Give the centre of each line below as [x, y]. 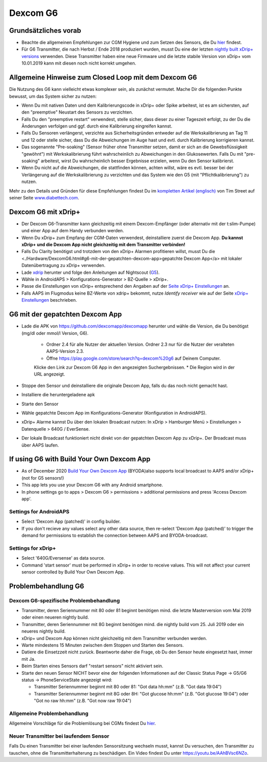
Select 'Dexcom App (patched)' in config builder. [71, 521]
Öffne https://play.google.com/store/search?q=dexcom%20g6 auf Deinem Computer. [133, 358]
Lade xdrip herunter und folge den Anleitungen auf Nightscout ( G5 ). [91, 272]
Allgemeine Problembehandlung [49, 713]
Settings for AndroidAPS [39, 511]
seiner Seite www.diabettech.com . [44, 198]
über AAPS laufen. [40, 445]
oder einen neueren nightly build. [55, 617]
